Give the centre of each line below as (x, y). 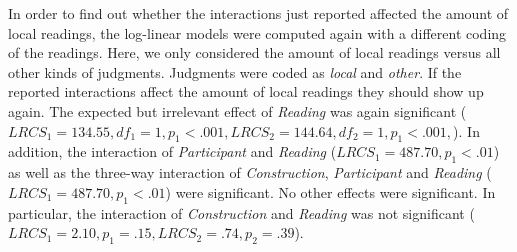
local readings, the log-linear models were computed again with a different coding (257, 32)
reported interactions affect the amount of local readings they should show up (246, 91)
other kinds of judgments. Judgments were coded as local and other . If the (235, 71)
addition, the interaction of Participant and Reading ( (172, 151)
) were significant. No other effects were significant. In (330, 191)
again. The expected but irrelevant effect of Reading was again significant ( (237, 110)
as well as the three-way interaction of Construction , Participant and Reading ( (250, 172)
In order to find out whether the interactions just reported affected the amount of (258, 13)
